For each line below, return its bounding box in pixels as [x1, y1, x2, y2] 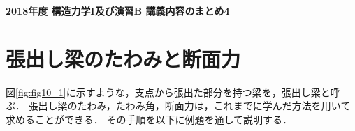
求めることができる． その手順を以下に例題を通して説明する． [6, 111, 292, 126]
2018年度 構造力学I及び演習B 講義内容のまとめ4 [6, 3, 230, 17]
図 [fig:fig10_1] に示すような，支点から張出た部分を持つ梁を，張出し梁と [6, 84, 331, 99]
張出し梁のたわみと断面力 [6, 44, 241, 72]
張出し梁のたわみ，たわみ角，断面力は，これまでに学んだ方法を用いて [28, 98, 351, 113]
